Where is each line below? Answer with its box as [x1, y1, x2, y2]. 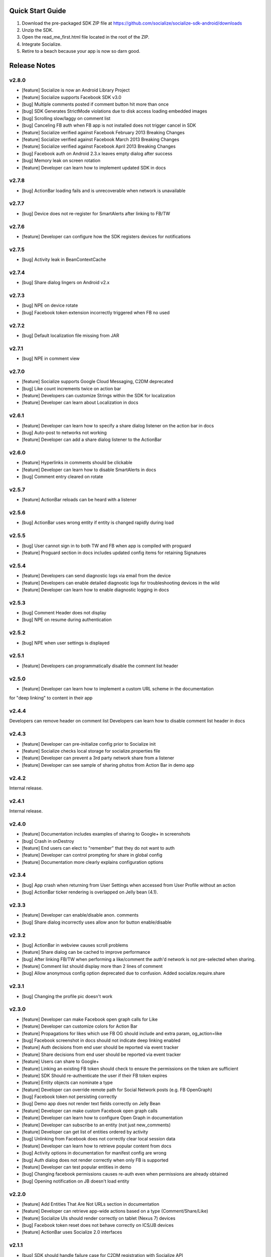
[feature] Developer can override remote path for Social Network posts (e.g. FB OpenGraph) [22, 1087, 213, 1093]
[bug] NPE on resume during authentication [22, 616, 112, 623]
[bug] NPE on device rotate [22, 302, 78, 309]
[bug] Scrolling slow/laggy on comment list [22, 115, 110, 121]
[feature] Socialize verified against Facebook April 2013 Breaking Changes [22, 143, 176, 149]
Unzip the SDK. [22, 27, 54, 33]
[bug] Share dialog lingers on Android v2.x [22, 280, 110, 286]
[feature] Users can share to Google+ [22, 1058, 99, 1064]
